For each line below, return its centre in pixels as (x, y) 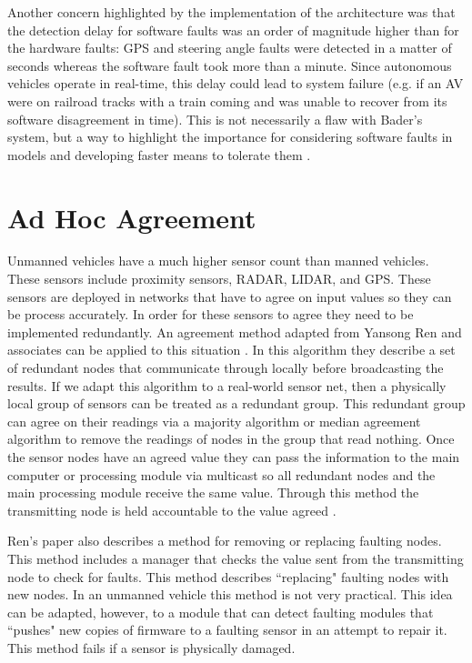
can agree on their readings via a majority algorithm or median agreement (214, 421)
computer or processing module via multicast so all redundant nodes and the (221, 474)
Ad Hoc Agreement (132, 217)
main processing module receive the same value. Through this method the (213, 492)
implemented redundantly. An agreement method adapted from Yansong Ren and (235, 331)
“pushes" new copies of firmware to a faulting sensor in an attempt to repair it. (227, 630)
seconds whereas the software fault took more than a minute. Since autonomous (230, 65)
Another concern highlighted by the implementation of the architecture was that (231, 12)
